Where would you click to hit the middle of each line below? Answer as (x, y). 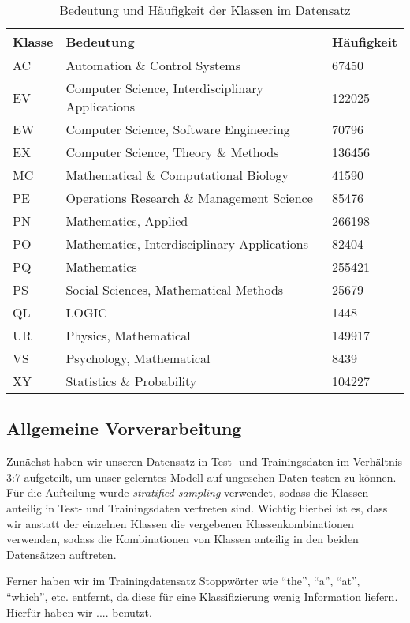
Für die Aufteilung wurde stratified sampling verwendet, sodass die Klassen (188, 492)
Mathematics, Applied (127, 221)
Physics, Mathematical (128, 335)
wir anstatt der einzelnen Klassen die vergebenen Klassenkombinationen (180, 523)
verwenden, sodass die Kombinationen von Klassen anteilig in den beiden (183, 539)
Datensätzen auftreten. (61, 554)
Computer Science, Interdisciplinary (164, 88)
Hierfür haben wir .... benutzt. (79, 612)
